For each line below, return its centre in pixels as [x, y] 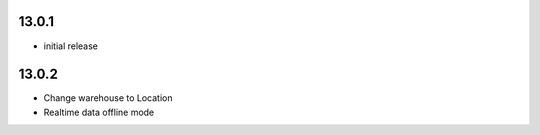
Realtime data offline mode [99, 112]
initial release [71, 46]
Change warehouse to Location [108, 98]
